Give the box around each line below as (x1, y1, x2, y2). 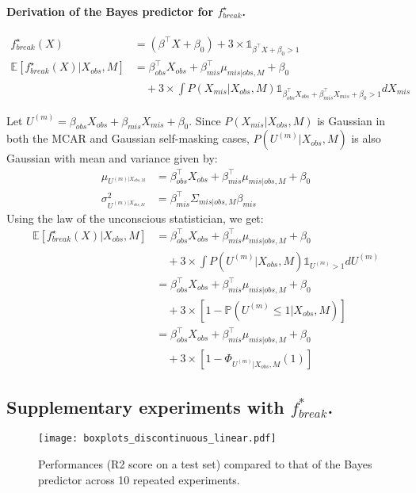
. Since (189, 112, 221, 128)
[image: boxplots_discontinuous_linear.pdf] (38, 433, 277, 445)
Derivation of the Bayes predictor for (6, 2, 214, 19)
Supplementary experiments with (6, 394, 284, 418)
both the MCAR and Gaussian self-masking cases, (6, 130, 250, 147)
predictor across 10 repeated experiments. (38, 471, 240, 487)
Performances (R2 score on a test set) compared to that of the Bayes (38, 456, 372, 472)
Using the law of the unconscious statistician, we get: (6, 209, 264, 226)
